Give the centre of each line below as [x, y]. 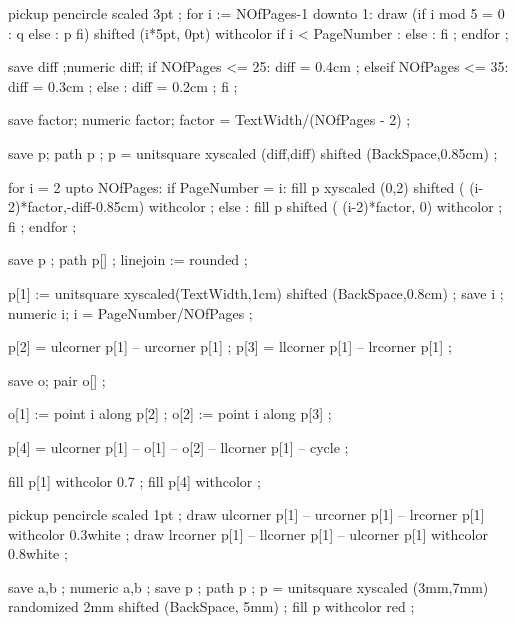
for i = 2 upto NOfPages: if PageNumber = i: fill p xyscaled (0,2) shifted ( [236, 186]
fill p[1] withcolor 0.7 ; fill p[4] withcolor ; [134, 480]
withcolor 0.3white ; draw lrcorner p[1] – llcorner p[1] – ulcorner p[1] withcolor [248, 533]
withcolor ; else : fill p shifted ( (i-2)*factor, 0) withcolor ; [325, 206]
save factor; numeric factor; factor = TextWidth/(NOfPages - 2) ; [209, 119]
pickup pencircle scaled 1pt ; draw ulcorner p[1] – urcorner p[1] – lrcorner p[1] [246, 514]
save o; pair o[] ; [57, 379]
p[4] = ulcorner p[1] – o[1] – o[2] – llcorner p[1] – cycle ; [178, 446]
